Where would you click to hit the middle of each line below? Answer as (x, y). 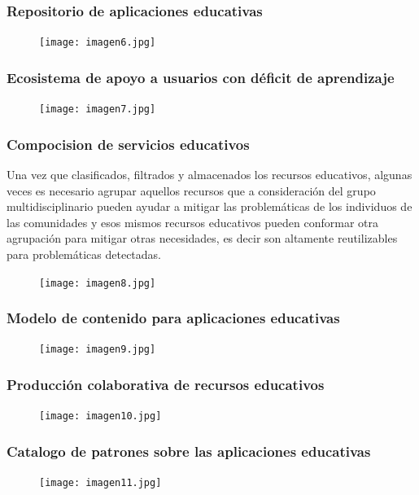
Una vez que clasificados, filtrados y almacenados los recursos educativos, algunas (209, 174)
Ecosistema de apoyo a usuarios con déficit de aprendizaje (201, 77)
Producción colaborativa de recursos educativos (166, 384)
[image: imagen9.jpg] (98, 350)
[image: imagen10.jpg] (100, 416)
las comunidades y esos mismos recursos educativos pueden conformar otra (193, 222)
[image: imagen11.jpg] (100, 483)
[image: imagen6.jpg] (98, 43)
